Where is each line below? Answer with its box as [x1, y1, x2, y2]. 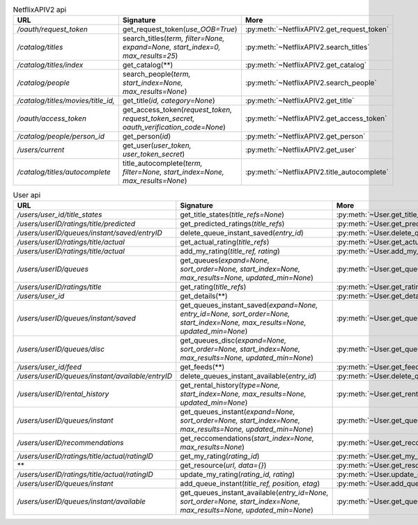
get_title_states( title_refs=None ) [180, 210, 285, 219]
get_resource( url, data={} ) [180, 460, 267, 470]
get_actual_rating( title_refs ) [180, 237, 270, 246]
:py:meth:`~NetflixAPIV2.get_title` [245, 96, 355, 106]
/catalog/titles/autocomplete [17, 167, 111, 177]
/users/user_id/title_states [17, 210, 102, 219]
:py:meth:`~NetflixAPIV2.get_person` [245, 132, 366, 141]
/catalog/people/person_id [17, 132, 104, 141]
